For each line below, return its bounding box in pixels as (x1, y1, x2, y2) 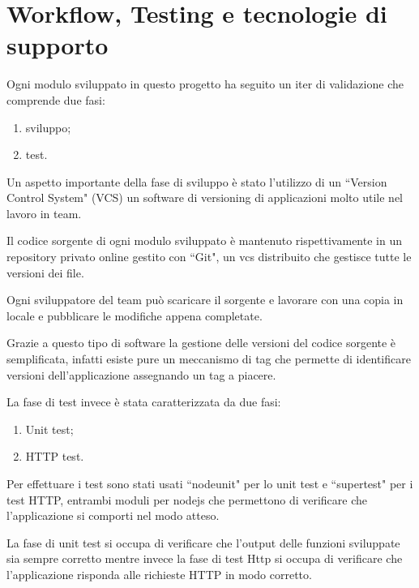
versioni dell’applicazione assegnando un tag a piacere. (6, 366, 276, 383)
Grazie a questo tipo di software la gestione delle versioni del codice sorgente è (6, 334, 396, 351)
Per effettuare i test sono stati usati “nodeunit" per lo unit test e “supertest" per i (6, 475, 413, 491)
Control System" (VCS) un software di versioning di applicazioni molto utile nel (6, 189, 403, 206)
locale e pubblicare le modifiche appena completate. (6, 307, 263, 324)
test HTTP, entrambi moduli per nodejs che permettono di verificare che (6, 491, 368, 508)
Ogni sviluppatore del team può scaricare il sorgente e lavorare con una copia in (6, 291, 404, 308)
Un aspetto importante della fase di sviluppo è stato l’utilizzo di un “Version (6, 173, 387, 190)
